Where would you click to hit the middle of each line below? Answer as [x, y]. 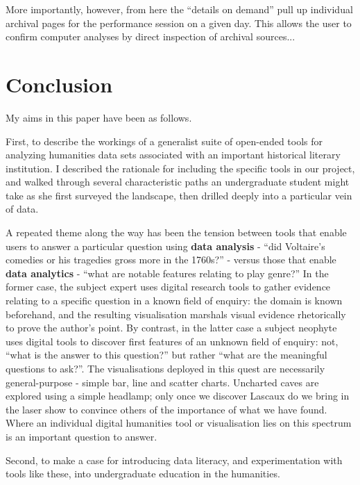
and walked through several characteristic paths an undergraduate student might [178, 182]
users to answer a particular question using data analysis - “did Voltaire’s [165, 246]
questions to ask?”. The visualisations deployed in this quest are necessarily [165, 368]
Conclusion [59, 84]
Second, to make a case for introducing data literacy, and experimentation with [174, 460]
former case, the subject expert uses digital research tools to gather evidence [168, 287]
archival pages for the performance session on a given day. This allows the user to [179, 23]
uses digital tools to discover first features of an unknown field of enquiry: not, [172, 341]
